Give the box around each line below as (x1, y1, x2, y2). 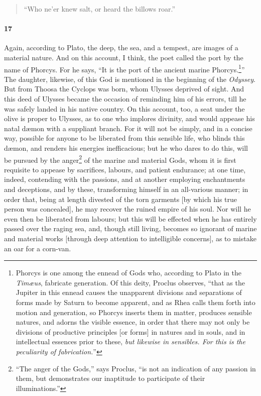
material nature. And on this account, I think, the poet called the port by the (4, 52, 243, 62)
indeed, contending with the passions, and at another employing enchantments (4, 174, 245, 184)
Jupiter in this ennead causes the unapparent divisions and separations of (16, 287, 242, 298)
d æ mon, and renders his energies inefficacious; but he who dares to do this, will (4, 142, 248, 153)
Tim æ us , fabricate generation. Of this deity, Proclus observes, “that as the (16, 277, 245, 287)
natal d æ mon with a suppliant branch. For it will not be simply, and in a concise (4, 123, 252, 133)
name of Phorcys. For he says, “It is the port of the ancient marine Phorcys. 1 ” (4, 62, 245, 74)
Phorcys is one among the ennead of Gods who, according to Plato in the (16, 267, 241, 278)
